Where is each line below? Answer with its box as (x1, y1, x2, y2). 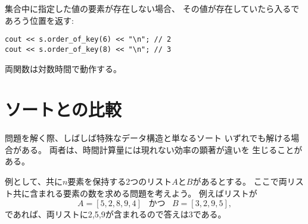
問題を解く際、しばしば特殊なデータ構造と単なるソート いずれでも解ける (5, 132, 291, 144)
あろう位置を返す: (5, 14, 74, 26)
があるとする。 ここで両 (192, 175, 287, 187)
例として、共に (5, 175, 63, 187)
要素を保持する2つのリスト (67, 175, 172, 187)
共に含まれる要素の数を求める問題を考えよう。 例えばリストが (13, 186, 257, 199)
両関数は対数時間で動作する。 (5, 62, 122, 74)
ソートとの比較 (5, 97, 122, 122)
